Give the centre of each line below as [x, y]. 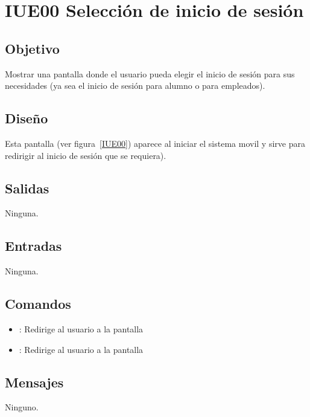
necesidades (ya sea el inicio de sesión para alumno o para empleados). [135, 86]
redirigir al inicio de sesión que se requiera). [86, 155]
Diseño [27, 118]
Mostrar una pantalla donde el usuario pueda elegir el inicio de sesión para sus [150, 73]
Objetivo [32, 48]
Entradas [33, 246]
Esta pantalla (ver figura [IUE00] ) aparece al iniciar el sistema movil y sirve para [155, 143]
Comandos [38, 304]
